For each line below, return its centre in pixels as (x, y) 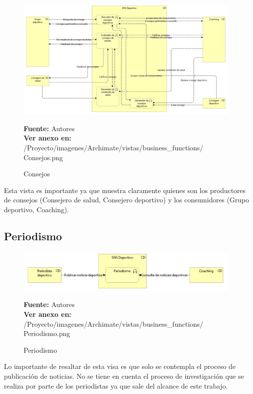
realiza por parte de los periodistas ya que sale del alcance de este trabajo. (116, 385)
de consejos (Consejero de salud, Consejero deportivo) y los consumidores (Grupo (126, 200)
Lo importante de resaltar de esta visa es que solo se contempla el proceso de (120, 366)
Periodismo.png (47, 333)
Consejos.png (43, 157)
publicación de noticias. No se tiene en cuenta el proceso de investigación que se (124, 376)
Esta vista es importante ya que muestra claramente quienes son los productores (125, 190)
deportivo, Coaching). (37, 209)
